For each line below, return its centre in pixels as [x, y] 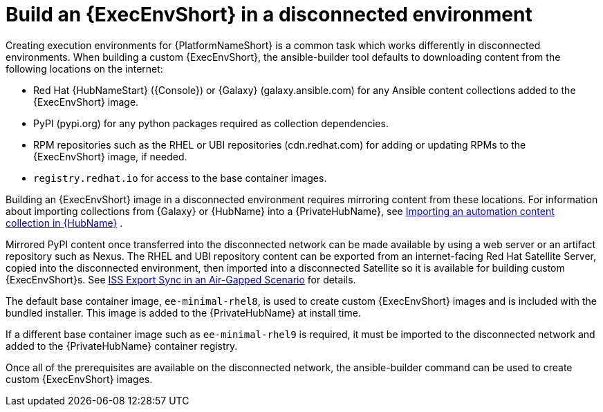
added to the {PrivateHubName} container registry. [122, 346]
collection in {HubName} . [64, 223]
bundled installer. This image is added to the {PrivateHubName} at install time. [183, 312]
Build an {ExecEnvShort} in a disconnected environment [269, 15]
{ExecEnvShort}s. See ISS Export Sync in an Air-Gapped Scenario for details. [181, 279]
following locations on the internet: [84, 68]
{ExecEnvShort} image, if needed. [110, 156]
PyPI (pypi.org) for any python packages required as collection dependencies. [211, 123]
